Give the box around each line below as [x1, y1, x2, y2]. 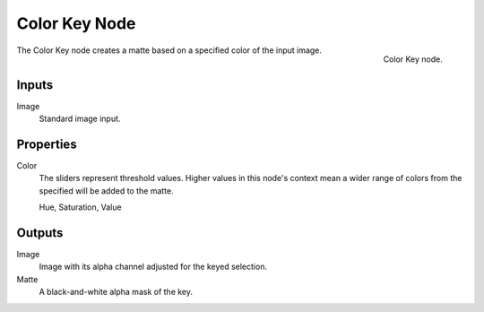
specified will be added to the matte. [39, 185, 174, 196]
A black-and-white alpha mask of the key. [39, 287, 193, 298]
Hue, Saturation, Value [39, 202, 122, 212]
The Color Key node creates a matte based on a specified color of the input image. [16, 45, 323, 56]
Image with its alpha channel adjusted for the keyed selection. [39, 261, 268, 273]
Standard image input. [39, 113, 121, 125]
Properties [16, 136, 77, 152]
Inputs [16, 77, 54, 92]
